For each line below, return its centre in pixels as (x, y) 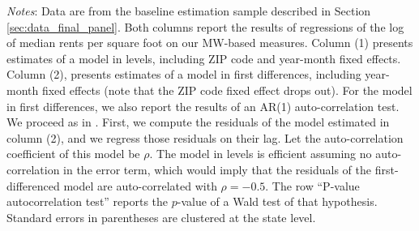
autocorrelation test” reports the (88, 201)
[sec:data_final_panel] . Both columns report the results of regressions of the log (205, 26)
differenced (33, 185)
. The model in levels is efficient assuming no (261, 154)
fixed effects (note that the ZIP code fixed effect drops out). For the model (227, 90)
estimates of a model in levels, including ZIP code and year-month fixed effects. (204, 58)
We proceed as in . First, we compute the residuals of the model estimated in (198, 122)
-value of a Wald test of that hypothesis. (277, 201)
